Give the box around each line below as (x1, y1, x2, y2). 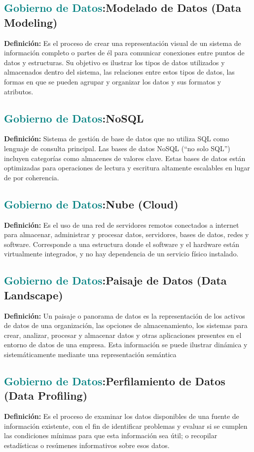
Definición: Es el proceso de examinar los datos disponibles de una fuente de (4, 411, 239, 421)
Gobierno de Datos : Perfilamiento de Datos (4, 373, 225, 388)
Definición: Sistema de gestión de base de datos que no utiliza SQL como (4, 133, 229, 144)
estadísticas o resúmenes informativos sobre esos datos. (4, 440, 170, 450)
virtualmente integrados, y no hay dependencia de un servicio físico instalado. (4, 248, 239, 259)
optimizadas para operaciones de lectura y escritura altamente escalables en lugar (4, 163, 250, 173)
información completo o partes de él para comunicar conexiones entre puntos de (4, 47, 245, 58)
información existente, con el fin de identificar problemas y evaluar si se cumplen (4, 420, 248, 431)
